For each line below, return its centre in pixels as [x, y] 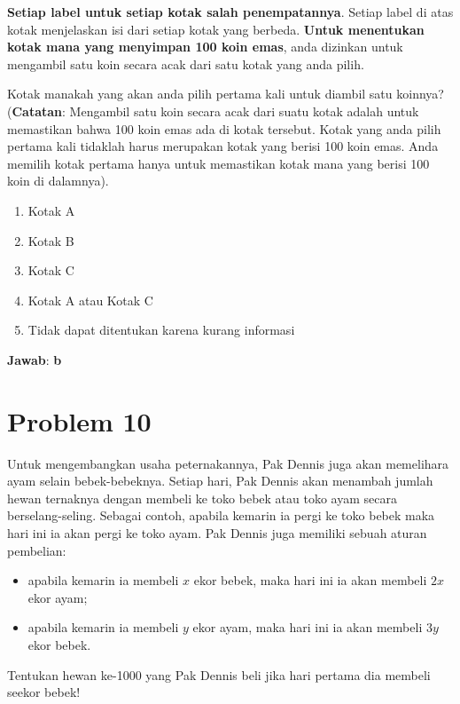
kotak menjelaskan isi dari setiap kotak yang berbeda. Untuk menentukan [216, 29]
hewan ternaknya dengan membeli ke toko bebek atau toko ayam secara [202, 498]
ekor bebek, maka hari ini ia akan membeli [310, 580]
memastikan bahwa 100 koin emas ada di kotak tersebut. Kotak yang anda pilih [224, 128]
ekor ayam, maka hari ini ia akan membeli [308, 627]
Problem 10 [79, 420]
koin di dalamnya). [58, 181]
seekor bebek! [44, 692]
